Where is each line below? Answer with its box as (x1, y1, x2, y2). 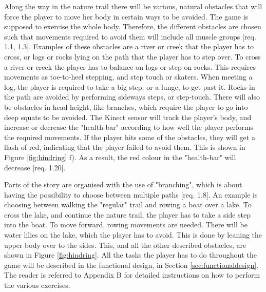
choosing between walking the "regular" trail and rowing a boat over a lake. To (4, 199, 252, 210)
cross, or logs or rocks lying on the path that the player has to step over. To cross (4, 51, 261, 62)
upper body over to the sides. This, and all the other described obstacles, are (4, 239, 246, 250)
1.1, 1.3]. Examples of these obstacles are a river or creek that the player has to (4, 41, 254, 52)
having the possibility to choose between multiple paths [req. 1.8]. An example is (4, 189, 258, 200)
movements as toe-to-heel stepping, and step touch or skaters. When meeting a (4, 71, 253, 82)
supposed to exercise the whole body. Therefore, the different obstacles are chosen (4, 21, 261, 32)
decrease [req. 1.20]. (4, 162, 66, 172)
